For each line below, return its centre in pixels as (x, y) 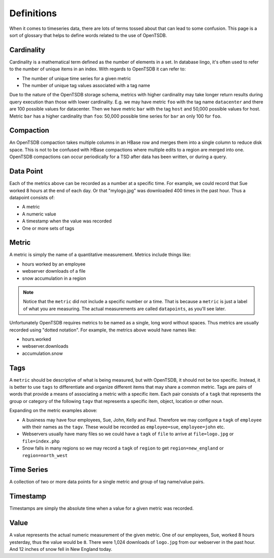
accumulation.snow (42, 353)
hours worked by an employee (54, 264)
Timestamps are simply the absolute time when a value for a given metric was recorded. (101, 508)
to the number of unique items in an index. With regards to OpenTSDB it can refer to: (98, 69)
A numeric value (39, 214)
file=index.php (41, 441)
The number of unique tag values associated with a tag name (86, 86)
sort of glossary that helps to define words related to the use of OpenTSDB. (88, 35)
